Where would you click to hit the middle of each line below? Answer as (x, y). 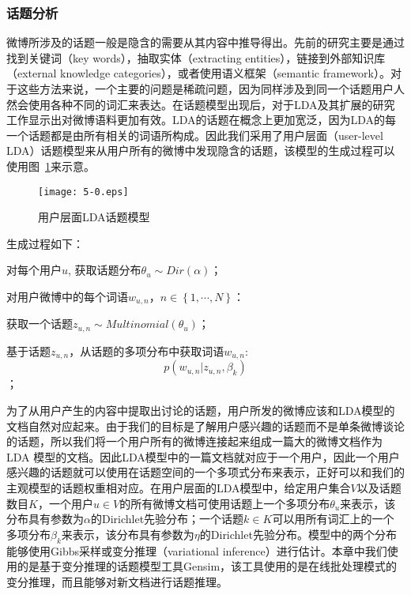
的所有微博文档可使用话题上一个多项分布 (225, 503)
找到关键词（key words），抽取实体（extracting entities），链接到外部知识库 (196, 57)
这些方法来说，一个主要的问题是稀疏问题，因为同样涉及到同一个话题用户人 (211, 88)
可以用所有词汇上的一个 (333, 519)
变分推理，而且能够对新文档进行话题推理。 (117, 581)
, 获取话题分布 (105, 270)
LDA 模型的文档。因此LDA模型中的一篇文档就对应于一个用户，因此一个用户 (203, 456)
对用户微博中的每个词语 (67, 296)
